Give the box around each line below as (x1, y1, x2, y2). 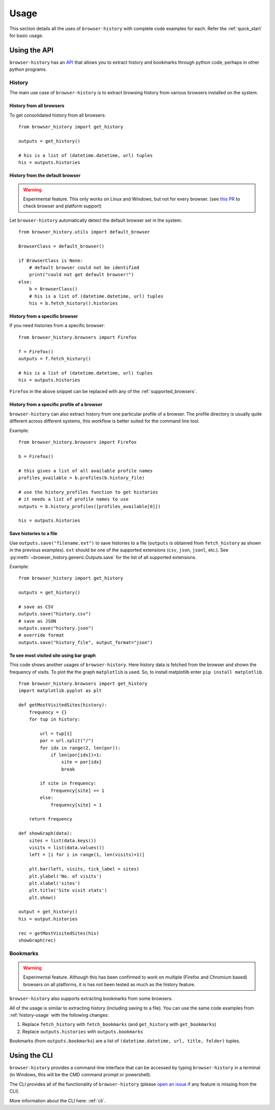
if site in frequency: (40, 780, 97, 786)
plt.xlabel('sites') (29, 880, 80, 886)
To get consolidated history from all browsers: (9, 112, 106, 118)
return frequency (29, 816, 72, 822)
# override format (18, 632, 65, 638)
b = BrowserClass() (29, 286, 78, 292)
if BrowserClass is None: (18, 257, 84, 263)
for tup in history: (29, 716, 80, 722)
